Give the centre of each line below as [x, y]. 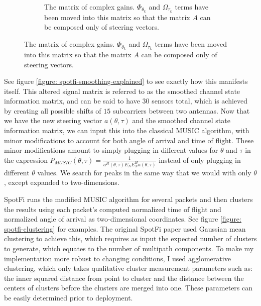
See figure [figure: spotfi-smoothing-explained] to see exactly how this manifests [126, 81]
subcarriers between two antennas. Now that [181, 110]
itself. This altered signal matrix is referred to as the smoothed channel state [122, 91]
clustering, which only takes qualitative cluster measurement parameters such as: [128, 268]
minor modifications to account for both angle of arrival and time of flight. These [129, 140]
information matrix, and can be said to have [72, 101]
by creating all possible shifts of [53, 110]
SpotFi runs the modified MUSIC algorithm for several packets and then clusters [128, 199]
